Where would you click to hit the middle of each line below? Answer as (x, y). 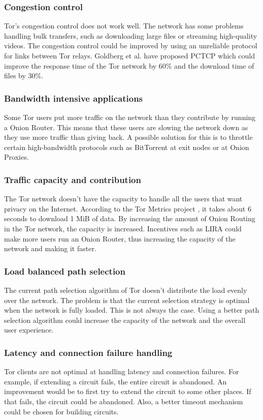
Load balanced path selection (65, 271)
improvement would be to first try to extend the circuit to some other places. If (128, 391)
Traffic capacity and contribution (73, 179)
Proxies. (17, 157)
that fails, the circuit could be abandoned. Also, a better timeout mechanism (124, 401)
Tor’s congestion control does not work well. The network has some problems (124, 26)
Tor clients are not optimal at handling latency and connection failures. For (122, 371)
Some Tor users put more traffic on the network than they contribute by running (130, 117)
